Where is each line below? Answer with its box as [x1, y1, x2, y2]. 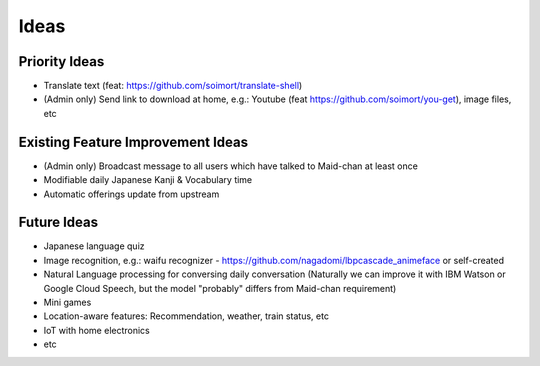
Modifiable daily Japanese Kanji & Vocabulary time [43, 174, 253, 186]
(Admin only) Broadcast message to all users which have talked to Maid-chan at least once [43, 160, 419, 172]
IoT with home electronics [43, 324, 150, 336]
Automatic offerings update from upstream [43, 188, 220, 200]
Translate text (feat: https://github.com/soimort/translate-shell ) [43, 80, 303, 92]
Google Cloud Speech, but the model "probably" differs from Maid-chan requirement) [43, 282, 397, 294]
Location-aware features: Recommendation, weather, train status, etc [43, 310, 330, 322]
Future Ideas [18, 214, 99, 231]
